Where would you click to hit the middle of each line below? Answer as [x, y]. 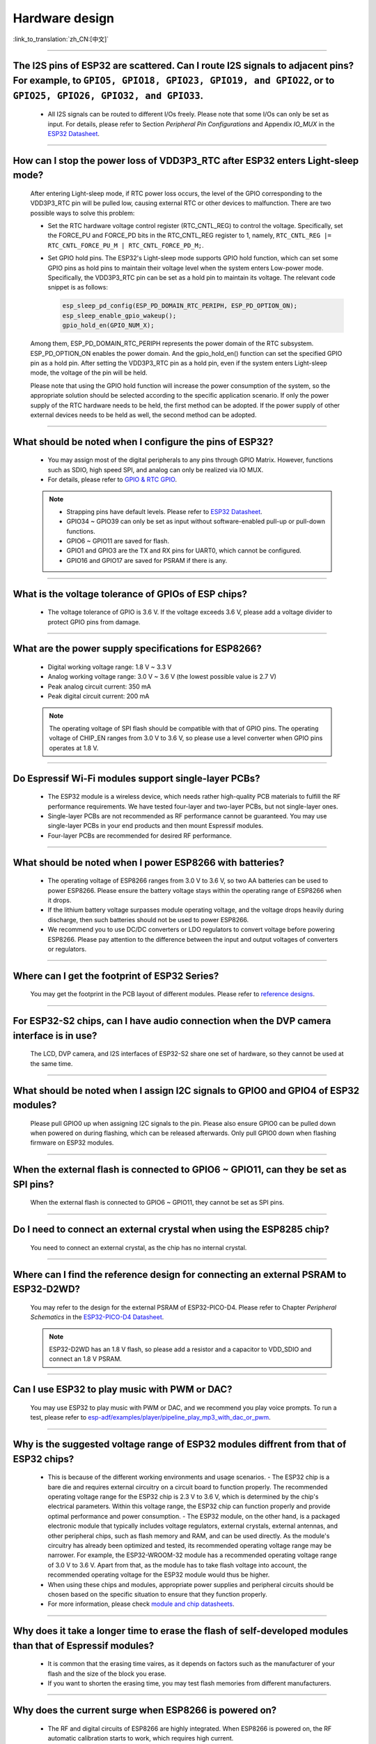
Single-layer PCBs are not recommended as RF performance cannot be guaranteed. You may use [187, 815]
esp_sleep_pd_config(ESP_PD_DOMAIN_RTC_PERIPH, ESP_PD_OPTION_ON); [180, 306]
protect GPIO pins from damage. [94, 622]
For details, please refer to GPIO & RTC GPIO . [112, 480]
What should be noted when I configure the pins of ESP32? [143, 442]
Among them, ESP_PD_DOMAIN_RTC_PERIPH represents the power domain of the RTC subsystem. [172, 344]
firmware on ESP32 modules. [72, 1143]
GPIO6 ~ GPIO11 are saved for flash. [118, 541]
